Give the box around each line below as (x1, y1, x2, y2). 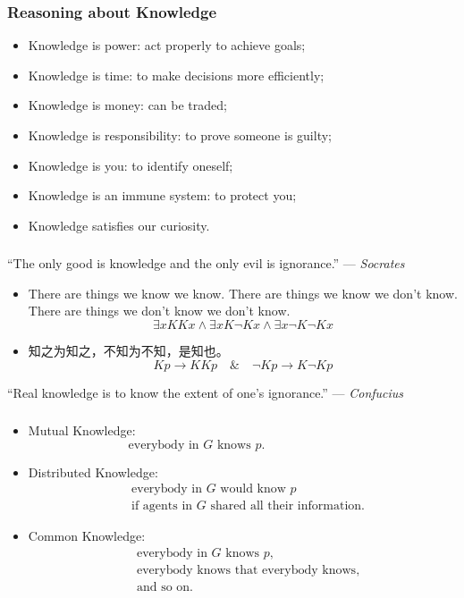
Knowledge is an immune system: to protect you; (28, 186, 297, 205)
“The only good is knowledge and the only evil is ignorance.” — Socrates (7, 254, 405, 273)
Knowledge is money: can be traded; (28, 96, 227, 114)
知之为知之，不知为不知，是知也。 (28, 341, 229, 360)
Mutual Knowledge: (28, 421, 136, 440)
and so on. (136, 581, 193, 594)
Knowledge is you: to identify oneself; (28, 156, 233, 174)
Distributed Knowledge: (28, 462, 158, 481)
